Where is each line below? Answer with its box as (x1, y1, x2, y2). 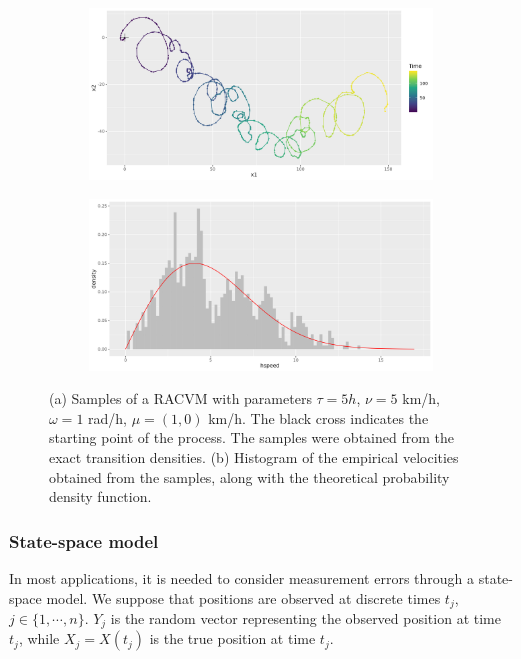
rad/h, (88, 407, 127, 428)
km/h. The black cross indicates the (208, 407, 429, 428)
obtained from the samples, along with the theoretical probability (49, 466, 450, 487)
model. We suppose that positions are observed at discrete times (46, 587, 441, 608)
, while (18, 628, 60, 649)
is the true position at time (149, 628, 316, 649)
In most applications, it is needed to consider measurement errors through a (9, 567, 475, 588)
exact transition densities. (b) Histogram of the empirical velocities (49, 446, 459, 467)
